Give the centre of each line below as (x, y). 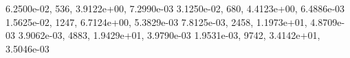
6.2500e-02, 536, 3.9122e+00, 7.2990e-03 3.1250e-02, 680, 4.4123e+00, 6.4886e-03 (175, 8)
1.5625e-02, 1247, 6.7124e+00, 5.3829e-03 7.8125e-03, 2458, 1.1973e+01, (156, 21)
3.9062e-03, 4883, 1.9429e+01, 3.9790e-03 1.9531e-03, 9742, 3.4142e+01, (169, 35)
